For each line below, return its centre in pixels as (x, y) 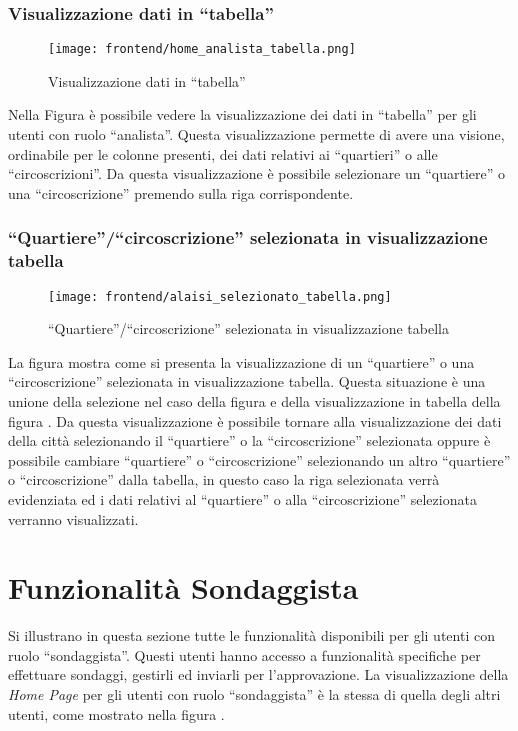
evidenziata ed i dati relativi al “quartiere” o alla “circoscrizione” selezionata (242, 498)
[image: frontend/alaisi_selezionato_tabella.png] (220, 296)
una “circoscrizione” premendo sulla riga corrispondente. (181, 192)
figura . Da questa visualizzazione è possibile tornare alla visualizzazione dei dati (255, 420)
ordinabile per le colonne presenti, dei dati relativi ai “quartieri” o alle (223, 153)
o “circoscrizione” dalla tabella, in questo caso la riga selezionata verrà (224, 479)
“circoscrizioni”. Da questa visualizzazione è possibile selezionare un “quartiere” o (257, 173)
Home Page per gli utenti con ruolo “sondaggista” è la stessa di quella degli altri (254, 694)
